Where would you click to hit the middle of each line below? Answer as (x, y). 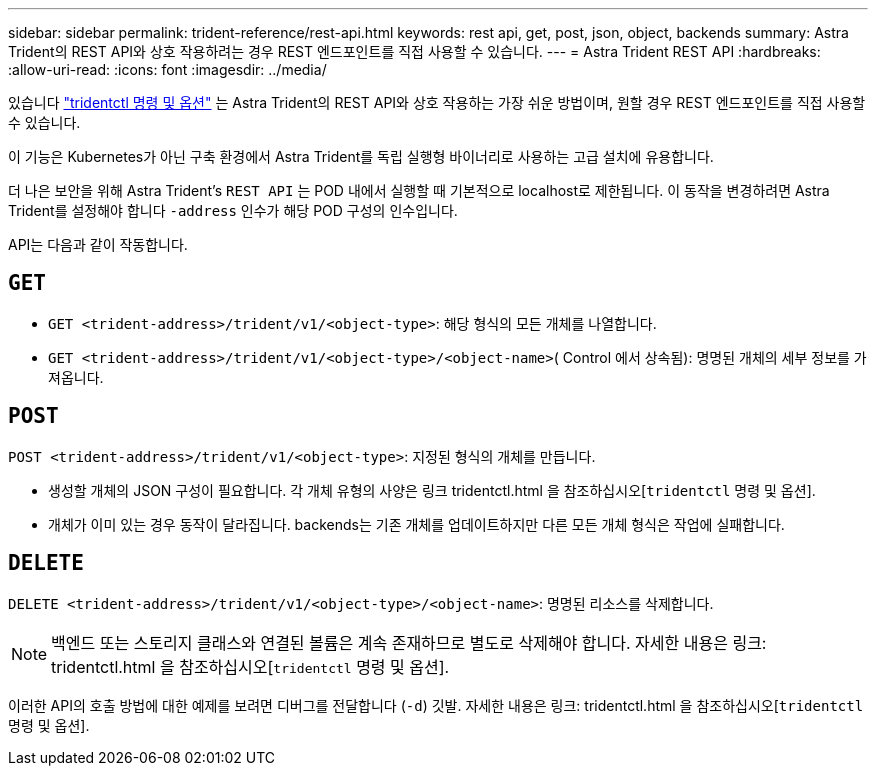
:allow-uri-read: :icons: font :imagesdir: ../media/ (167, 69)
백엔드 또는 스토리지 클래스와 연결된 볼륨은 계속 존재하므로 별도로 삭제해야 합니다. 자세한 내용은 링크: (409, 642)
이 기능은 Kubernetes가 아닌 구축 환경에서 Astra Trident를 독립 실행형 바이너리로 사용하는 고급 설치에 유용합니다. (361, 156)
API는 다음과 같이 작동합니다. (98, 244)
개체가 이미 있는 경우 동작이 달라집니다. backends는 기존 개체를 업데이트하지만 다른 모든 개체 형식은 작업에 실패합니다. (416, 524)
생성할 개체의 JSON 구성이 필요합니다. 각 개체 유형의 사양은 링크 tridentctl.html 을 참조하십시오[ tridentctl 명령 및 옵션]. (432, 490)
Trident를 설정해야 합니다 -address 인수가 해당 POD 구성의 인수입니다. (233, 210)
